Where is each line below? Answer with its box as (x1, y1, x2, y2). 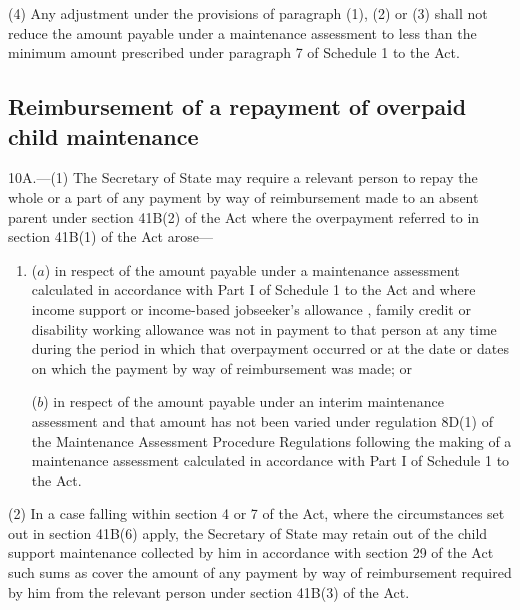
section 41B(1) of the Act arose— (8, 226, 213, 247)
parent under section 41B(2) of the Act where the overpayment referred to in (8, 206, 480, 227)
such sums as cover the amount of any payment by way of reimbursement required (8, 562, 512, 583)
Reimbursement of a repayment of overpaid (8, 91, 467, 122)
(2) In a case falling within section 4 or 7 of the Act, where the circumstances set (8, 503, 505, 524)
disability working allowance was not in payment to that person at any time (31, 318, 497, 339)
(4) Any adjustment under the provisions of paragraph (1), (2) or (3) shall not (8, 3, 488, 23)
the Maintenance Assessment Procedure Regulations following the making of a (31, 430, 512, 451)
